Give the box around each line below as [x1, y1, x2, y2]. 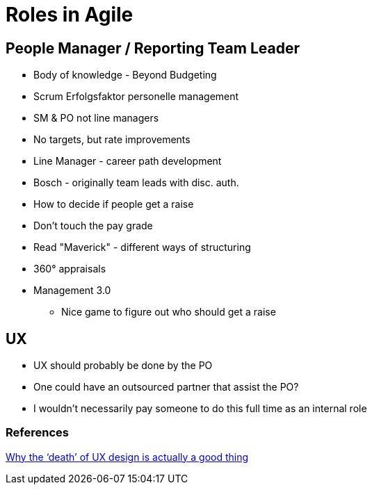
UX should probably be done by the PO [33, 359, 213, 372]
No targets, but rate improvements [33, 133, 191, 146]
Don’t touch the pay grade [33, 220, 153, 232]
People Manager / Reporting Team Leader [6, 39, 300, 57]
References [6, 425, 69, 440]
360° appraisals [33, 263, 106, 275]
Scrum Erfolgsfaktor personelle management [33, 90, 239, 103]
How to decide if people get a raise [33, 198, 194, 211]
